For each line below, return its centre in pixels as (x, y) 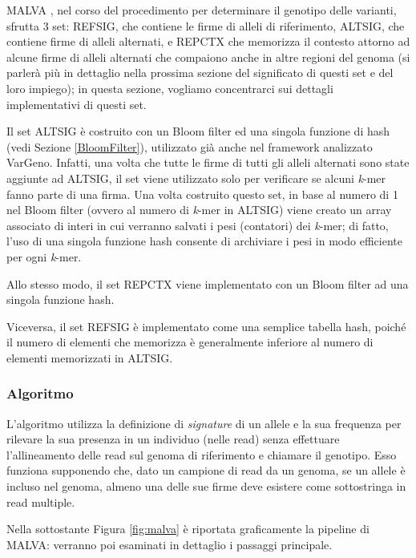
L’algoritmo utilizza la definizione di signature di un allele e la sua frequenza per (204, 423)
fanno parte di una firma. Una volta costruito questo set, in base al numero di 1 (202, 194)
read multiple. (41, 501)
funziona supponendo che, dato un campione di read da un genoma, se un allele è (206, 470)
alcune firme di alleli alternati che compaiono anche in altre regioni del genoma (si (208, 57)
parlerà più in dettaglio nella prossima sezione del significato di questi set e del (200, 73)
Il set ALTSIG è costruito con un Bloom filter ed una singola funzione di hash (198, 131)
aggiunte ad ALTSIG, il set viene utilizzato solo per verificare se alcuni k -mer (196, 178)
